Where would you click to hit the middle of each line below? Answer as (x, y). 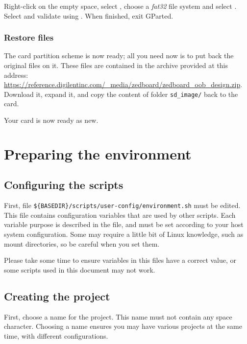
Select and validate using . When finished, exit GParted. (89, 15)
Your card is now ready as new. (51, 120)
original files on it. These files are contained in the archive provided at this (116, 65)
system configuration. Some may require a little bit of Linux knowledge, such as (124, 234)
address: (16, 75)
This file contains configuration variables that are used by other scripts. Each (120, 215)
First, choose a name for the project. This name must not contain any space (118, 316)
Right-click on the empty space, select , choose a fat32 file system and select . (120, 6)
